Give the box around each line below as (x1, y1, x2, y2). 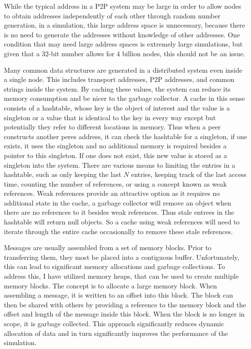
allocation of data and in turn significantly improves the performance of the (4, 328, 228, 338)
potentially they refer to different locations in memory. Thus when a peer (4, 122, 221, 132)
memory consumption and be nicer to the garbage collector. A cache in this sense (4, 93, 245, 103)
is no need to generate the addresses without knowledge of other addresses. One (4, 29, 240, 39)
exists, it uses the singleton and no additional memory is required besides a (4, 141, 227, 151)
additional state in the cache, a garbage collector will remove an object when (4, 197, 231, 207)
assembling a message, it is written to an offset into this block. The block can (4, 290, 233, 300)
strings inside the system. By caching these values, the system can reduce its (4, 83, 231, 94)
